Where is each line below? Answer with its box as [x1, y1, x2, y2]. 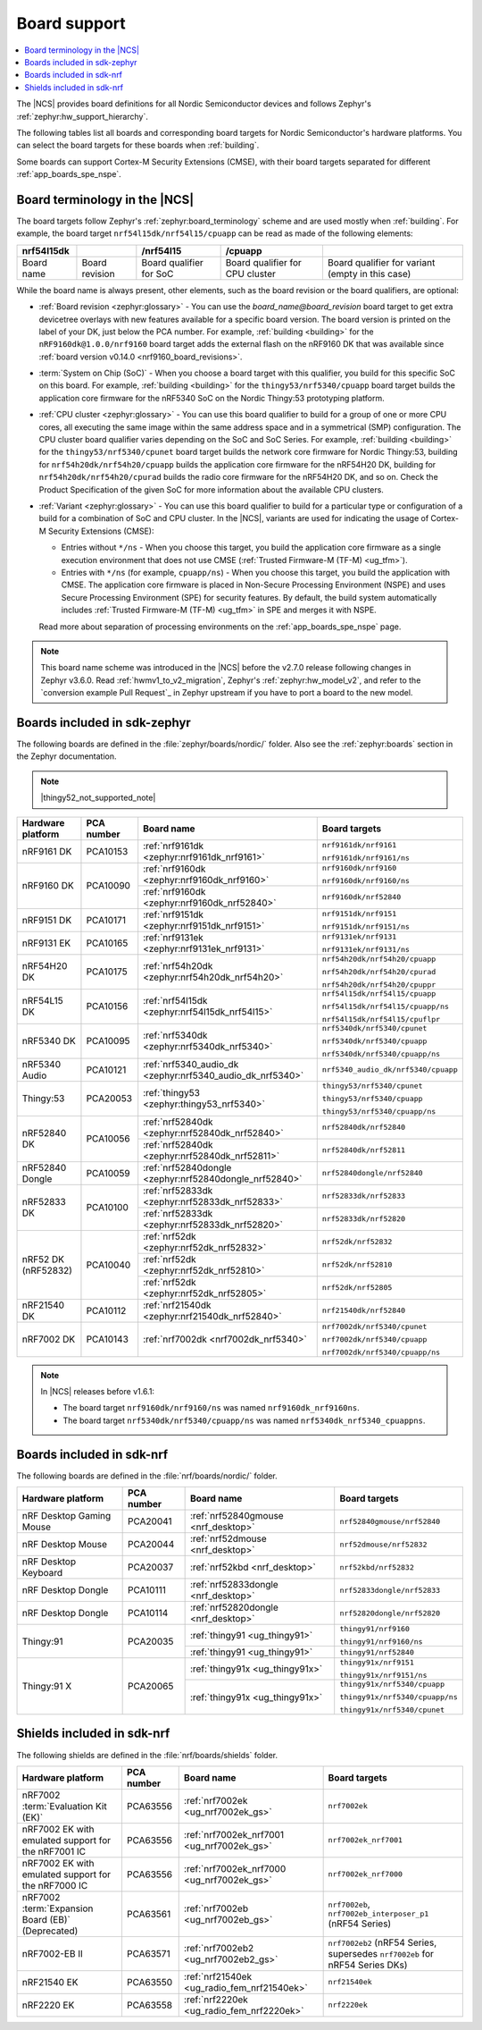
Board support [16, 13, 127, 33]
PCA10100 [86, 1201, 129, 1214]
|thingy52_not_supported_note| [40, 792, 156, 804]
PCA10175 [86, 965, 129, 978]
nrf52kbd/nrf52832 [339, 1563, 414, 1572]
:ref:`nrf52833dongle [189, 1579, 278, 1591]
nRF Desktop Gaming [21, 1510, 112, 1522]
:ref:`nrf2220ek [183, 1993, 249, 2006]
